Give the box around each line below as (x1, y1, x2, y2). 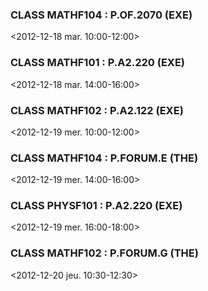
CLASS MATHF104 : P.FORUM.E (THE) (10, 151, 199, 165)
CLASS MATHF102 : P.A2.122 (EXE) (10, 103, 184, 117)
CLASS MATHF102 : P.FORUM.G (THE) (10, 246, 199, 260)
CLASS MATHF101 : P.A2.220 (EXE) (10, 56, 186, 70)
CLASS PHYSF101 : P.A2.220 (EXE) (10, 199, 183, 213)
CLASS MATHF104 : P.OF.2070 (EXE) (10, 8, 193, 22)
